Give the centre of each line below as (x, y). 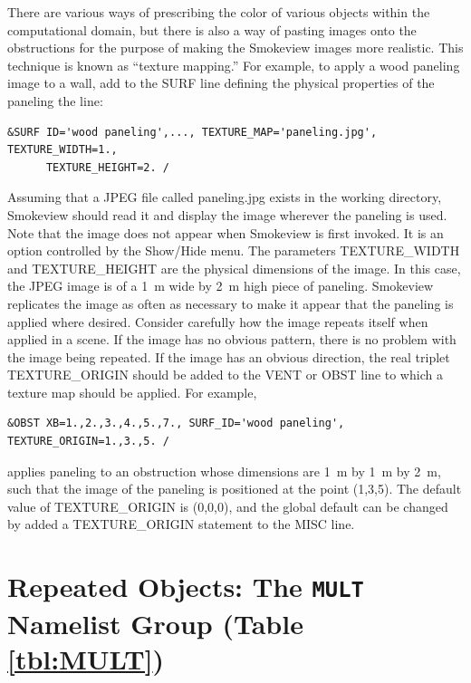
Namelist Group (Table (155, 623)
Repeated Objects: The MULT (186, 587)
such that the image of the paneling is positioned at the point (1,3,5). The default (235, 489)
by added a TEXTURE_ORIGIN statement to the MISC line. (181, 524)
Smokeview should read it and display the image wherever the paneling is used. (227, 214)
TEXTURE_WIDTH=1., (62, 150)
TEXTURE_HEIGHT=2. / (107, 167)
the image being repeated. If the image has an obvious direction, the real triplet (229, 356)
